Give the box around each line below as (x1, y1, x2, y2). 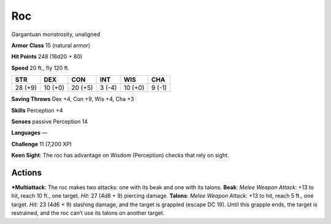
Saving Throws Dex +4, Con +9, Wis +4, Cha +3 (11, 95, 134, 103)
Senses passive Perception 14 (11, 118, 88, 125)
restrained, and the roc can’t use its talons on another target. (11, 209, 165, 217)
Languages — (11, 129, 48, 136)
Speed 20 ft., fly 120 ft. (11, 64, 70, 72)
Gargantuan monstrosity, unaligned (11, 31, 101, 38)
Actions (11, 167, 42, 177)
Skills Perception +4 (11, 106, 64, 114)
